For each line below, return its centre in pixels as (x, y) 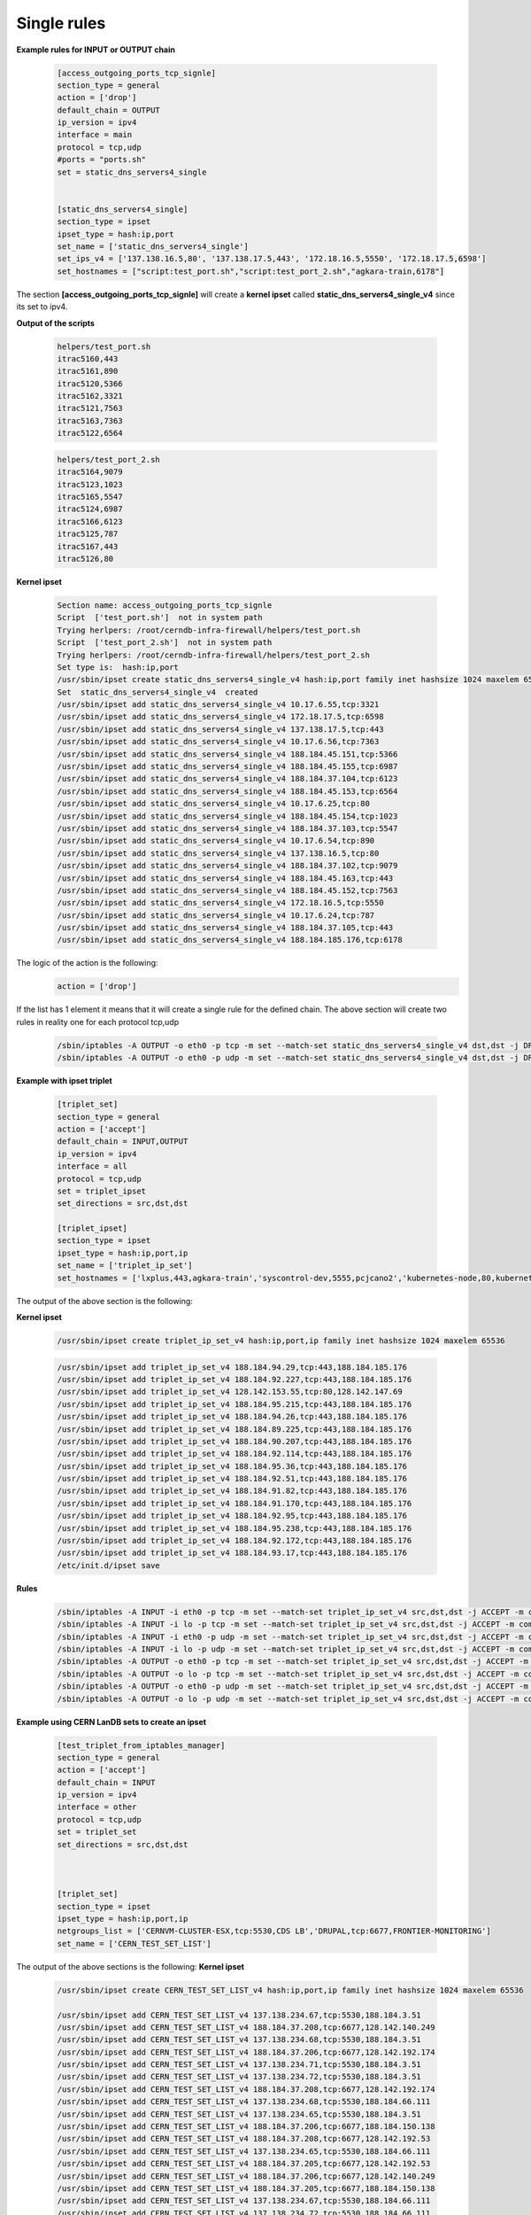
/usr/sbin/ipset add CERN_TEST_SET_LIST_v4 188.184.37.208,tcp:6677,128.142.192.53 (244, 2139)
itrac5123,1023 (90, 484)
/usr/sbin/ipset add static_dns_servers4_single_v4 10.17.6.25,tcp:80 (214, 804)
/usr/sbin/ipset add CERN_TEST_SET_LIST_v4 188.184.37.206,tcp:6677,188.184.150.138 (246, 2127)
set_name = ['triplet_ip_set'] (125, 1266)
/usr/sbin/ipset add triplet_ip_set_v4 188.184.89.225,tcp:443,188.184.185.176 (235, 1429)
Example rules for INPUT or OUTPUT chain (96, 50)
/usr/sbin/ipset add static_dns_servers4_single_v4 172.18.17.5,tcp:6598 (220, 717)
